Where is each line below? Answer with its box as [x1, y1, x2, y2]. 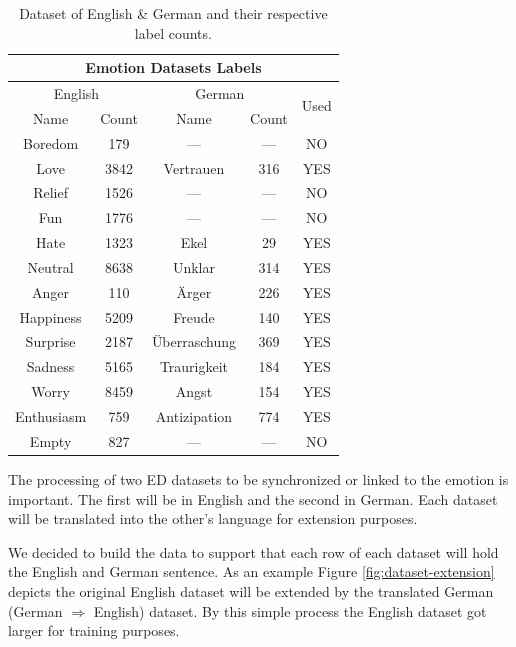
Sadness [26, 356, 75, 377]
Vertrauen [163, 157, 225, 178]
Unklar [172, 256, 215, 277]
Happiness [19, 306, 82, 327]
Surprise [25, 331, 76, 352]
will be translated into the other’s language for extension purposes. [8, 508, 418, 529]
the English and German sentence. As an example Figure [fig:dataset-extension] [8, 561, 495, 582]
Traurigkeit [159, 356, 229, 377]
